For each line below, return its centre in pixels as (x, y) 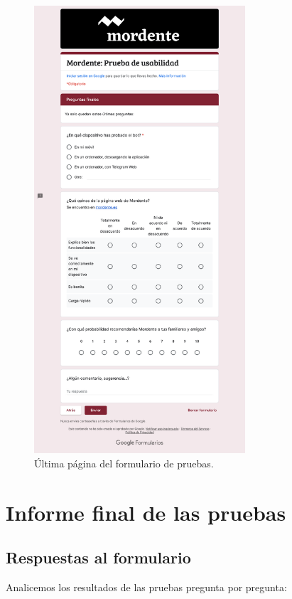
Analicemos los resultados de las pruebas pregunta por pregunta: (146, 587)
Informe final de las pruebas (146, 512)
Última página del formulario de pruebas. (124, 463)
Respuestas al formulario (98, 557)
